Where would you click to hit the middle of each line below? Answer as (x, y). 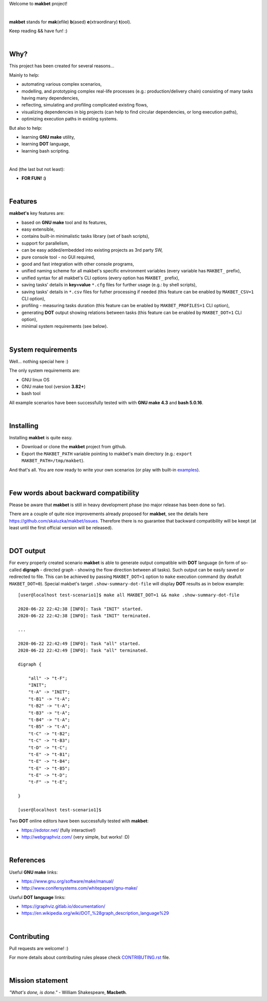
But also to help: (26, 128)
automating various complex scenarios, (62, 84)
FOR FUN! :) (34, 178)
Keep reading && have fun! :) (38, 31)
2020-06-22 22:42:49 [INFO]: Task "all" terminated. (83, 651)
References (27, 860)
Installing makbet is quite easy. (41, 438)
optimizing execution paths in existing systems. (70, 119)
